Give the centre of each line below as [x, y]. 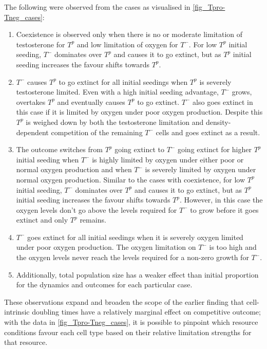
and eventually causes [91, 102]
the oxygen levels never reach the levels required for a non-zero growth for [132, 257]
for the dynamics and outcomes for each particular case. [104, 284]
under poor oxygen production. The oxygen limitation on [106, 247]
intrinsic [17, 312]
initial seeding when [47, 159]
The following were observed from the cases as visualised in [97, 7]
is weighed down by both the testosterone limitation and [115, 122]
